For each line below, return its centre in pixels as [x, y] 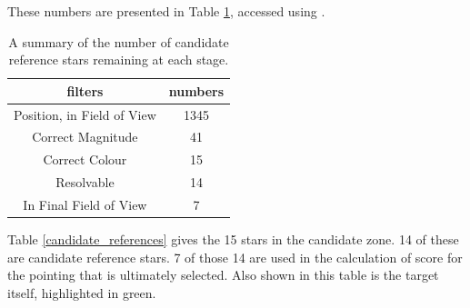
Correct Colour [85, 159]
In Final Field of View [85, 204]
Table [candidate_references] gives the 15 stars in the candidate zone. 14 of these [233, 239]
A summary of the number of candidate [119, 41]
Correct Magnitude [85, 137]
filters [85, 90]
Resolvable [85, 182]
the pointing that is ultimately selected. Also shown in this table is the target [223, 275]
